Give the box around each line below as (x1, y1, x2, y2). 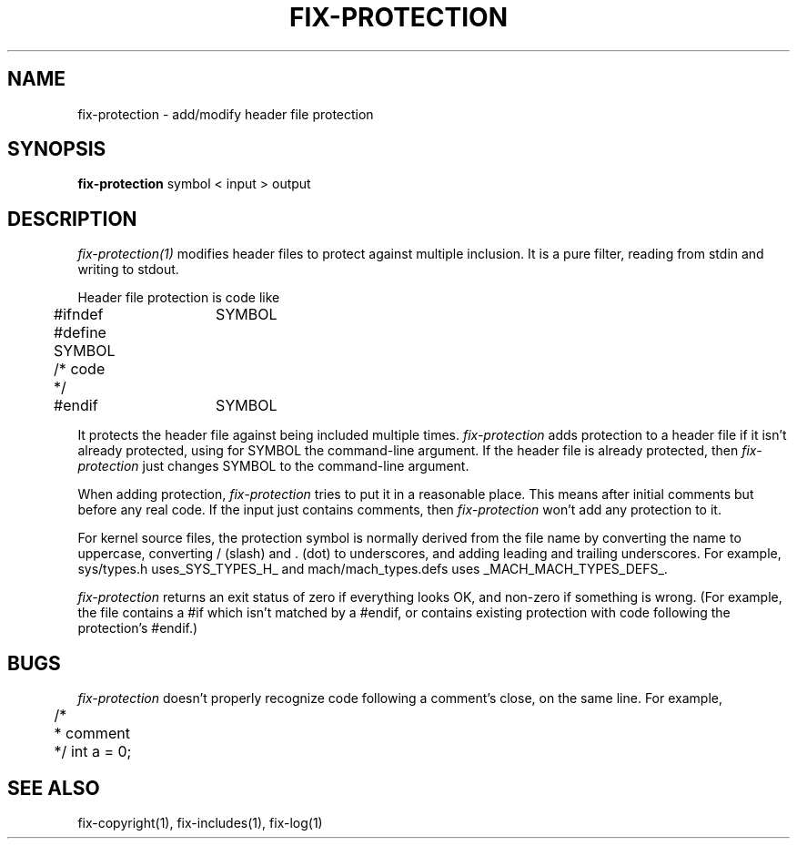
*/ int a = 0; (54, 742, 132, 761)
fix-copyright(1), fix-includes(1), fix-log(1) (77, 814, 323, 831)
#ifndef (54, 305, 104, 324)
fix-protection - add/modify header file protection (77, 106, 374, 122)
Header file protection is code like (77, 290, 280, 306)
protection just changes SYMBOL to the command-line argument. (77, 458, 469, 474)
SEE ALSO (7, 776, 100, 800)
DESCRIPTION (7, 207, 137, 230)
